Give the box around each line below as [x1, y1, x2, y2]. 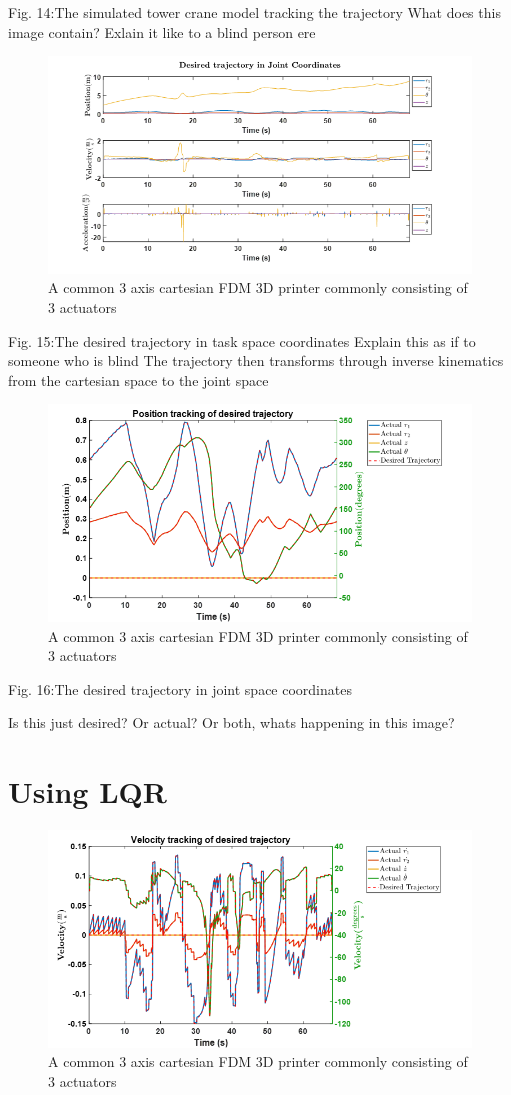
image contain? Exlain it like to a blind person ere [8, 21, 316, 42]
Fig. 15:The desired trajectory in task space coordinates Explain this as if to [8, 330, 476, 351]
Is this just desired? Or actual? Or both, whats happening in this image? [8, 712, 455, 733]
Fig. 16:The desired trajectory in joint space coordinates [8, 678, 352, 699]
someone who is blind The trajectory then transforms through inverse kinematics [8, 350, 504, 371]
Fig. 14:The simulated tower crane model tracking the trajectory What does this [8, 2, 501, 22]
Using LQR [8, 771, 167, 812]
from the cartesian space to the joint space [8, 369, 269, 390]
